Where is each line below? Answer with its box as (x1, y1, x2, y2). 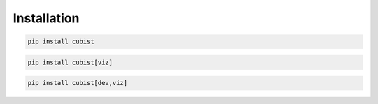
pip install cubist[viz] (27, 58, 113, 66)
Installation (13, 10, 80, 26)
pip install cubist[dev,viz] (27, 79, 128, 87)
